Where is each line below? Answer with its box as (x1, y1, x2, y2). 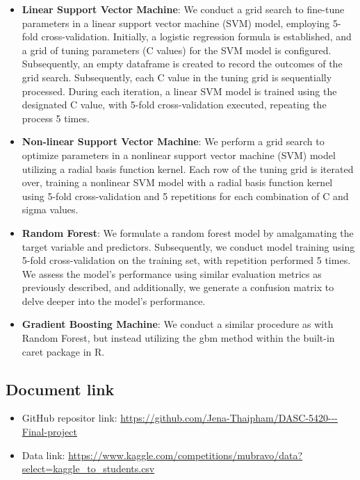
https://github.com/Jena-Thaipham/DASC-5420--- (120, 411, 338, 425)
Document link (6, 378, 115, 399)
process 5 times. (22, 110, 90, 125)
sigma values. (22, 202, 79, 217)
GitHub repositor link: (22, 411, 117, 425)
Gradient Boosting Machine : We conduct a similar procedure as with (22, 317, 334, 331)
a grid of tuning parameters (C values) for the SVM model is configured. (22, 42, 332, 57)
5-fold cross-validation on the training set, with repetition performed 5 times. (22, 253, 351, 267)
